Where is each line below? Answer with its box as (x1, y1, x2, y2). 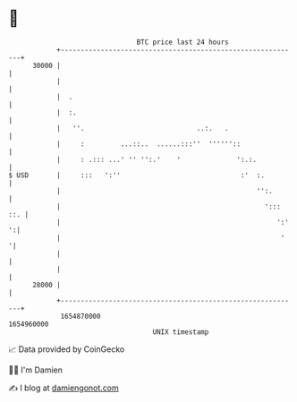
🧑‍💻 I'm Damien (8, 364, 64, 375)
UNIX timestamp (152, 327, 209, 337)
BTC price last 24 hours (136, 38, 229, 47)
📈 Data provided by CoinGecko (8, 344, 125, 355)
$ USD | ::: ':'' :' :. (8, 170, 266, 180)
